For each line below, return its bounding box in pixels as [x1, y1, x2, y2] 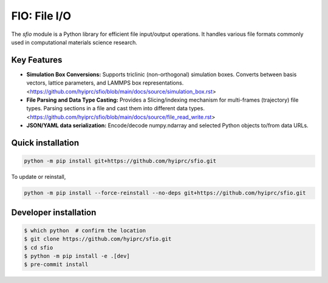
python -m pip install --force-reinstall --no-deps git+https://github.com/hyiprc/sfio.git [24, 189, 306, 197]
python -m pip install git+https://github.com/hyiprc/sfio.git [24, 158, 217, 164]
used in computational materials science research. [11, 38, 138, 46]
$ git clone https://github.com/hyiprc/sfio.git [24, 236, 172, 243]
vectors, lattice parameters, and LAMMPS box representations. [26, 79, 184, 86]
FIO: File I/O [11, 9, 72, 23]
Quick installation [11, 138, 80, 148]
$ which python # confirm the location [24, 227, 146, 234]
